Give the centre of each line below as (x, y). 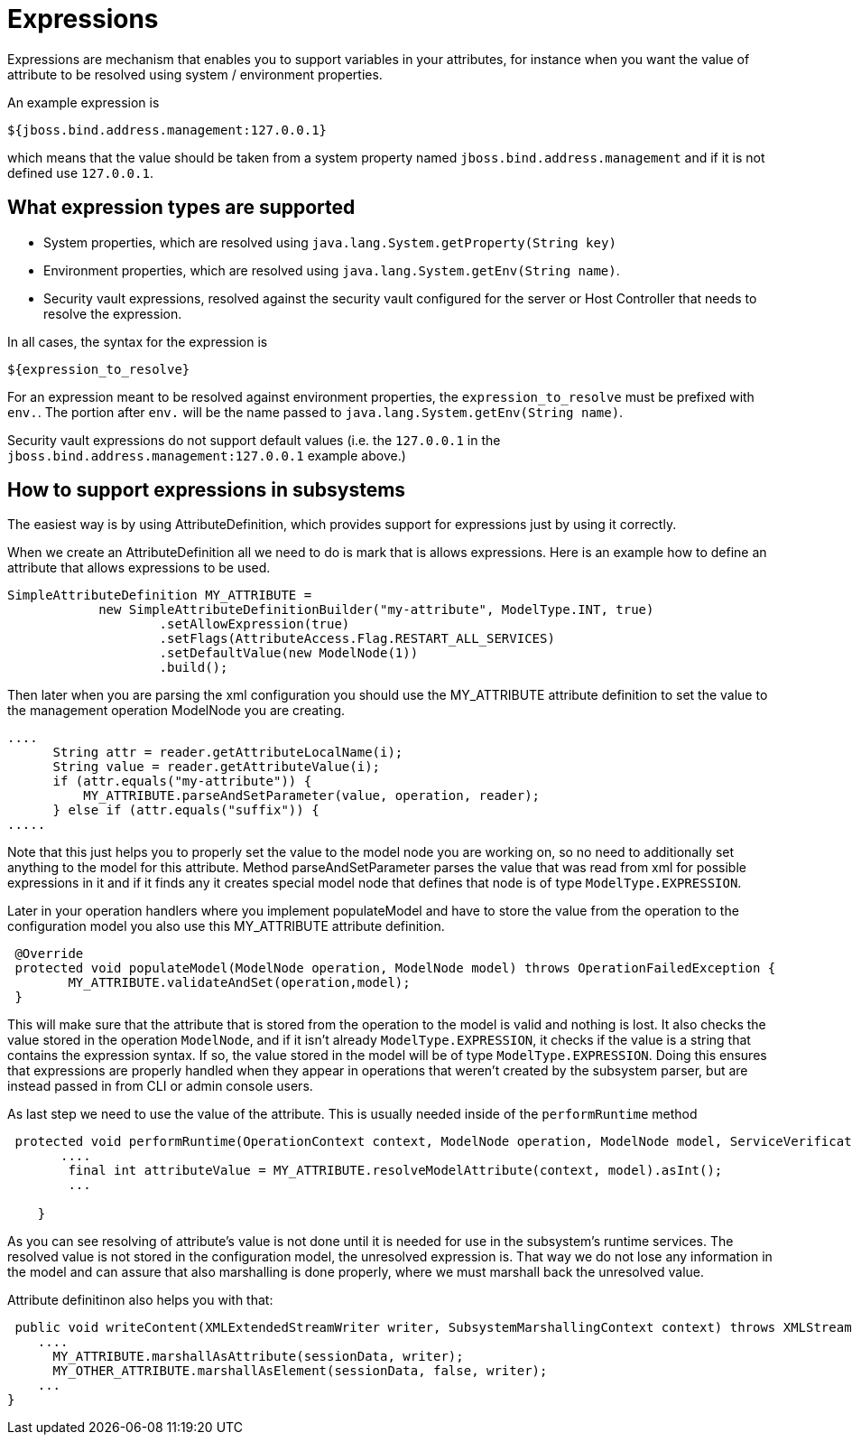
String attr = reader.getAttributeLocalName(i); (228, 753)
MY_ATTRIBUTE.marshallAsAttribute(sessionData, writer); (258, 1357)
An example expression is (83, 102)
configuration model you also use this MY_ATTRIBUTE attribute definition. (226, 926)
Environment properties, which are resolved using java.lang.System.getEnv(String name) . (332, 270)
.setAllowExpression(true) (255, 624)
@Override (49, 954)
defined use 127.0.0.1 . (80, 172)
